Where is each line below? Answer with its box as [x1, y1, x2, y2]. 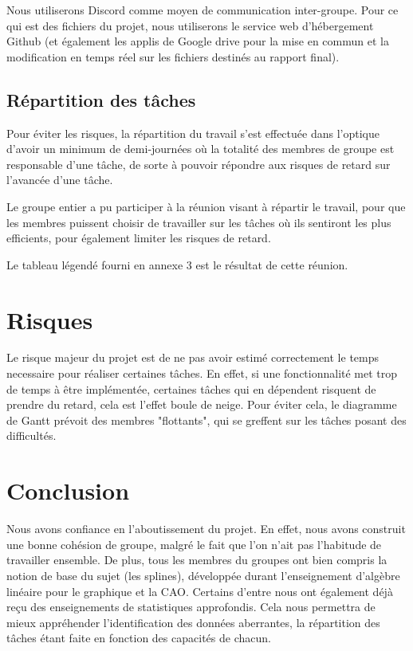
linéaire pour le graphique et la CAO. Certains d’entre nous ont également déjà [6, 582, 393, 599]
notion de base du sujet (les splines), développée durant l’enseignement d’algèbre [6, 567, 400, 583]
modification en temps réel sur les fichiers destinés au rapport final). [6, 48, 340, 65]
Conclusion [6, 474, 130, 507]
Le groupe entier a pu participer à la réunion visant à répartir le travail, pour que [6, 198, 406, 214]
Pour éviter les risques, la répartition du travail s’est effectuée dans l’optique [6, 124, 380, 141]
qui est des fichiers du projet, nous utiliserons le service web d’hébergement [6, 17, 374, 33]
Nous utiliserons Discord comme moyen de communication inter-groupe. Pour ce [6, 2, 399, 18]
